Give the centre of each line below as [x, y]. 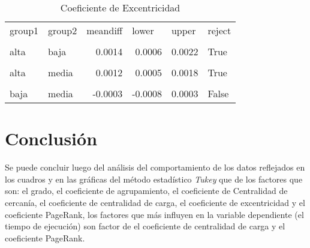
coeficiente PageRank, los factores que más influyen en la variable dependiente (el [154, 214]
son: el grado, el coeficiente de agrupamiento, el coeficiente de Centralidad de [146, 191]
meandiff [105, 30]
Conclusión [51, 138]
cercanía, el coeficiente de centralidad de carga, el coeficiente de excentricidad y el [155, 202]
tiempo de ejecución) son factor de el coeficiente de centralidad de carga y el [145, 226]
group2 [63, 30]
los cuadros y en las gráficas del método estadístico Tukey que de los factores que [154, 179]
